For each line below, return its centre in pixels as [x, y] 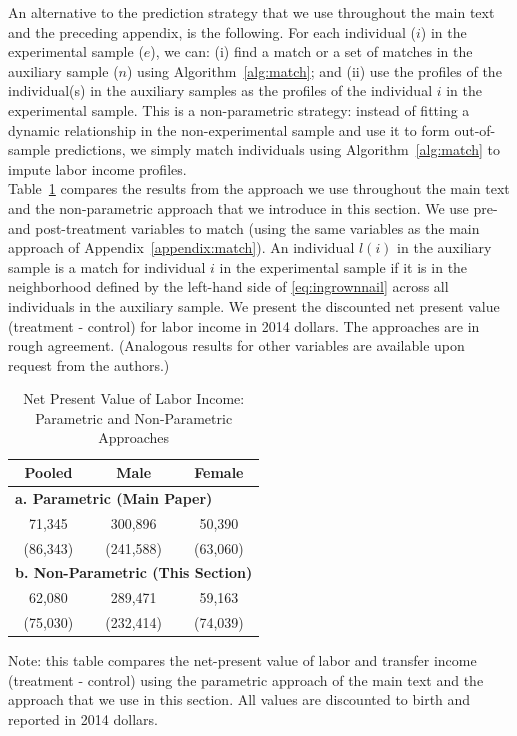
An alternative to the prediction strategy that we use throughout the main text [251, 12]
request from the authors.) [89, 364]
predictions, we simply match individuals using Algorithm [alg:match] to [277, 149]
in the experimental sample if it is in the [343, 266]
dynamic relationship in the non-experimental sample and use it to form [229, 129]
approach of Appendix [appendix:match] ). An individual [181, 247]
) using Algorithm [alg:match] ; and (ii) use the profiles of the [314, 70]
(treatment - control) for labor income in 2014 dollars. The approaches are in [244, 325]
